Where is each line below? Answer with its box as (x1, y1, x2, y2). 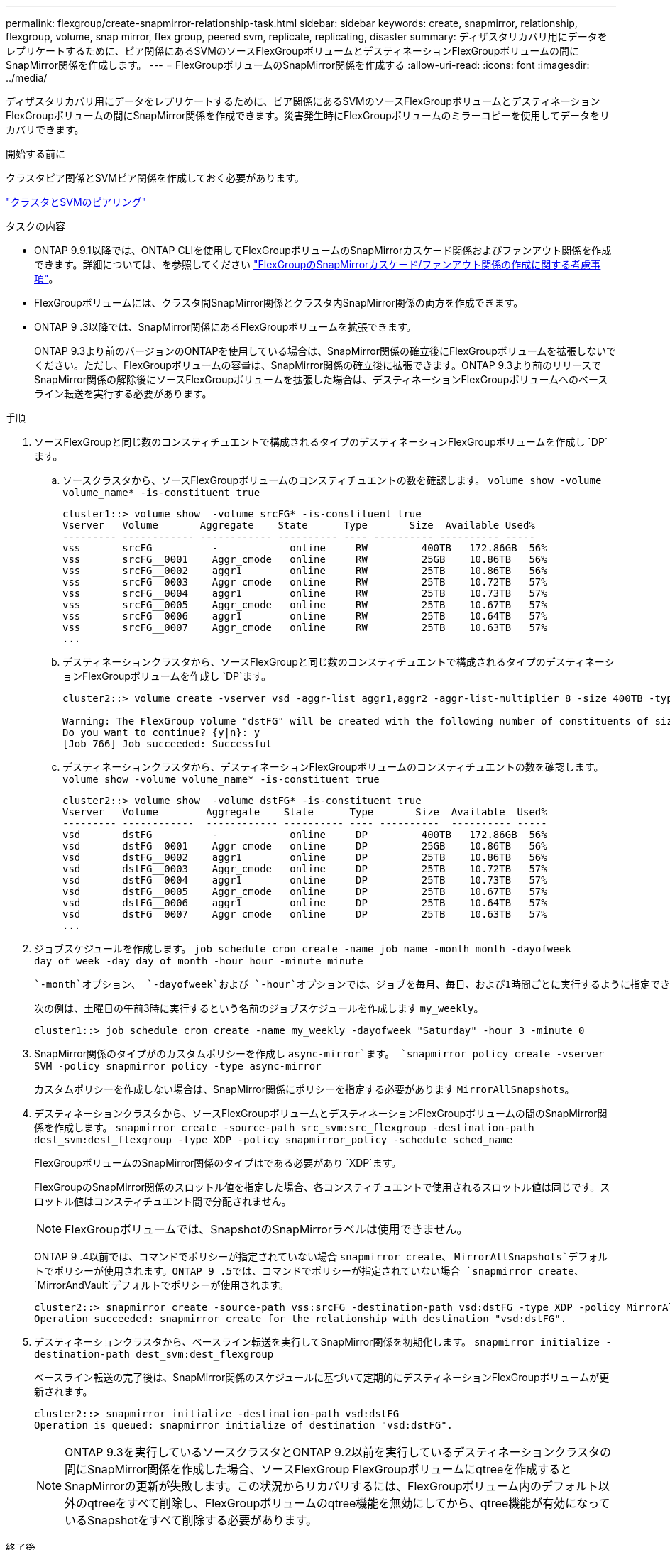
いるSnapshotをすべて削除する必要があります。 (65, 1513, 317, 1527)
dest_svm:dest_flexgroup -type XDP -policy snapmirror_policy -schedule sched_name (34, 1134, 513, 1145)
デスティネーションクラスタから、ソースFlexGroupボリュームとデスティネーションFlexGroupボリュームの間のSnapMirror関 (34, 1107, 608, 1119)
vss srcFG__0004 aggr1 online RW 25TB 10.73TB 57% (62, 588, 547, 599)
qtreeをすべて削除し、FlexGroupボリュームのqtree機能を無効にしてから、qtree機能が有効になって (87, 1496, 610, 1510)
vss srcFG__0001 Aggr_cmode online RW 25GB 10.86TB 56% (62, 554, 547, 565)
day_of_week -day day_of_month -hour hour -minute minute (34, 955, 363, 967)
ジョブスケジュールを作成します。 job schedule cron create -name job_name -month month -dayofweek (34, 942, 571, 955)
